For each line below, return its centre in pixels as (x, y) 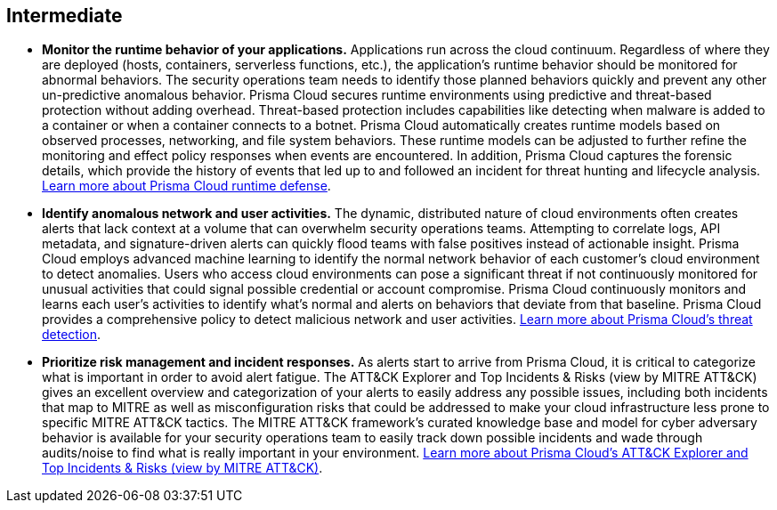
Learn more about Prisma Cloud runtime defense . (186, 186)
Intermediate (65, 16)
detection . (72, 335)
